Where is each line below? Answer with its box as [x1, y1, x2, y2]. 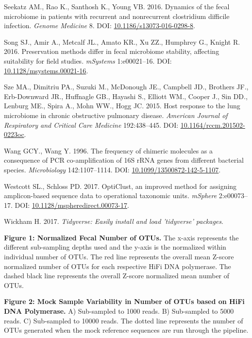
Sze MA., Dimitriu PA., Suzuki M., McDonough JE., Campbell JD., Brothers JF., [4, 82, 249, 92]
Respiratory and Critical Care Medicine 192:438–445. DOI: [4, 119, 179, 130]
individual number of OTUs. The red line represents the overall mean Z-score [4, 252, 234, 262]
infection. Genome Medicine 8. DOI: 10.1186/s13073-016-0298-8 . [4, 20, 195, 31]
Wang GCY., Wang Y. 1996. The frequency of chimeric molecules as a [4, 145, 213, 155]
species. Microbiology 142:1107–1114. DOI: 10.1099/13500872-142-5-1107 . [4, 164, 221, 174]
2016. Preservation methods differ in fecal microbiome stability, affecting [4, 46, 219, 56]
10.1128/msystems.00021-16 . [4, 65, 88, 75]
